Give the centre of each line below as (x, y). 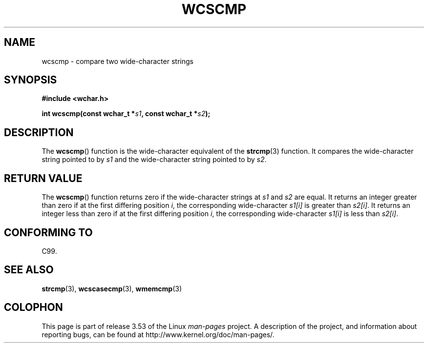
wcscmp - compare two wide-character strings (118, 61)
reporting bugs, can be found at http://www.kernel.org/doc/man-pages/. (158, 334)
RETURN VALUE (43, 178)
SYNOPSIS (31, 80)
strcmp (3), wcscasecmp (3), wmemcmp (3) (112, 288)
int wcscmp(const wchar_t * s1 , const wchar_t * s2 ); (126, 114)
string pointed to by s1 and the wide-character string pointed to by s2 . (154, 160)
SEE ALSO (29, 270)
